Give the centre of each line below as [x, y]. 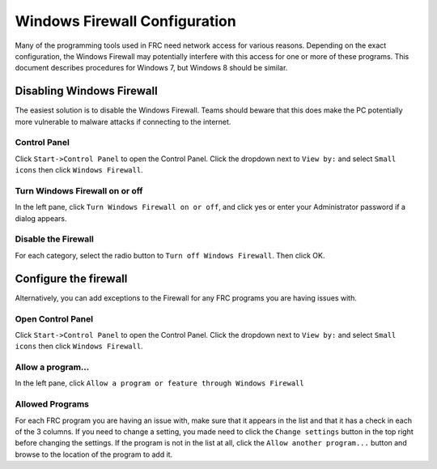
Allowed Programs [52, 404]
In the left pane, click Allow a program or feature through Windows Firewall [159, 383]
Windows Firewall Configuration [125, 21]
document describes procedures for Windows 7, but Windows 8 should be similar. [151, 68]
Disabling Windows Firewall [86, 91]
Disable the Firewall [55, 239]
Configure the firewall [71, 278]
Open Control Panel [54, 318]
